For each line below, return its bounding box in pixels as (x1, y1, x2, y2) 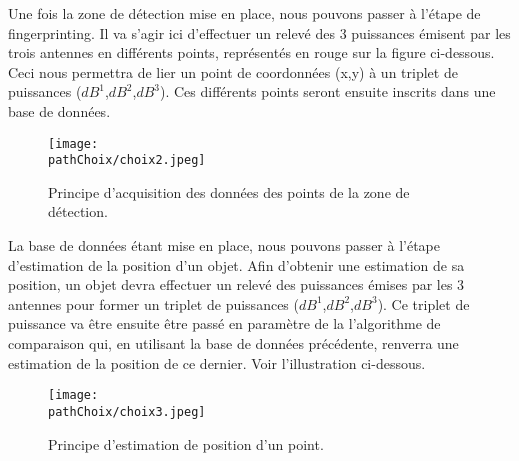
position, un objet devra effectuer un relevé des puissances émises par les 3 (8, 274, 465, 295)
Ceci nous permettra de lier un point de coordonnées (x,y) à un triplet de (8, 61, 458, 82)
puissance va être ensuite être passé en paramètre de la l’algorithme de (8, 313, 441, 334)
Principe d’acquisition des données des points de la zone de (48, 181, 410, 202)
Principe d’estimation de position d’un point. (48, 433, 324, 454)
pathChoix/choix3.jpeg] (48, 404, 206, 419)
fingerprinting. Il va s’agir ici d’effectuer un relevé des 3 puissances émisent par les (8, 22, 511, 43)
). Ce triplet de (377, 293, 470, 314)
